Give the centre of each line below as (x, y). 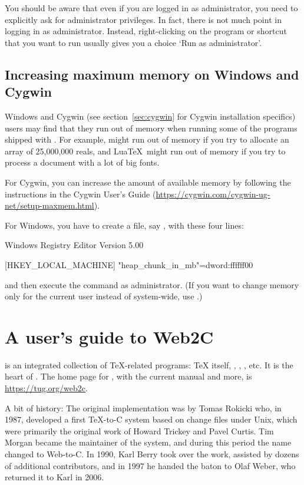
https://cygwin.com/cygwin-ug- (213, 194)
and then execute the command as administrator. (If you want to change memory (152, 284)
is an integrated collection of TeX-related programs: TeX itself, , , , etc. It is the (149, 364)
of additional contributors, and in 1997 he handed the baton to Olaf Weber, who (150, 465)
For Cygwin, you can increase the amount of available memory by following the (148, 182)
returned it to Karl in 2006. (54, 477)
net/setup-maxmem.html (49, 205)
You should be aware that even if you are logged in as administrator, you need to (151, 8)
